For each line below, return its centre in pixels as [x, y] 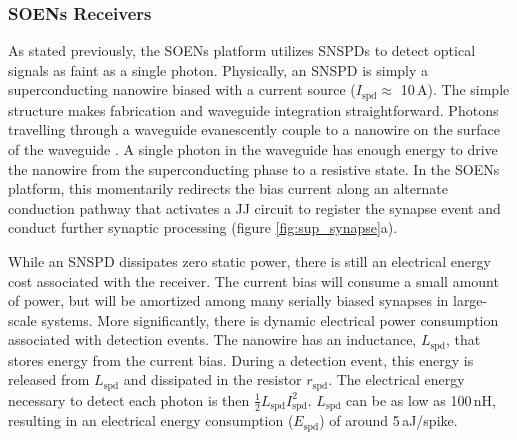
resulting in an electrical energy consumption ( [151, 420]
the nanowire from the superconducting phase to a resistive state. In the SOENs [254, 168]
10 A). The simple [455, 89]
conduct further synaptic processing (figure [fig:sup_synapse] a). [203, 227]
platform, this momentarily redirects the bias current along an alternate [228, 188]
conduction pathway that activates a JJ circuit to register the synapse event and [254, 207]
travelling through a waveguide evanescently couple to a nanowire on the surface [254, 129]
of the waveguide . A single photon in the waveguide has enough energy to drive [253, 149]
